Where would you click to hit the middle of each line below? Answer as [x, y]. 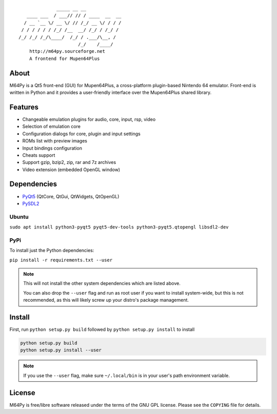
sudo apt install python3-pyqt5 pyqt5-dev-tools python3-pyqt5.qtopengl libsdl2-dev [119, 227]
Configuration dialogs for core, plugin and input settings [81, 134]
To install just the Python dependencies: [52, 251]
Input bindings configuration [52, 148]
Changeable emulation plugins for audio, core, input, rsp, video [89, 119]
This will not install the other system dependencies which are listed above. [102, 283]
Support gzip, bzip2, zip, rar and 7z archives [69, 162]
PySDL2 [31, 203]
